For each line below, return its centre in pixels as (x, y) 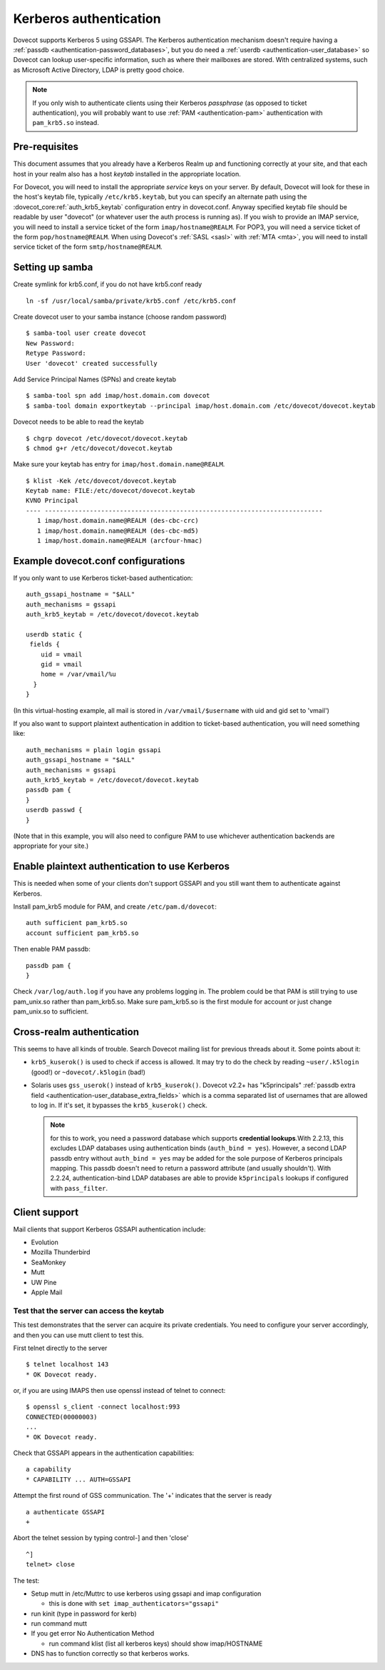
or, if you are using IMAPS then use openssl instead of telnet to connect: (119, 1391)
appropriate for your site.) (51, 846)
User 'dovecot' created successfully (92, 363)
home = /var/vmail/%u (78, 674)
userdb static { (54, 634)
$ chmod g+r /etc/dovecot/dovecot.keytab (99, 448)
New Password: (50, 343)
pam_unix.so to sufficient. (51, 1011)
